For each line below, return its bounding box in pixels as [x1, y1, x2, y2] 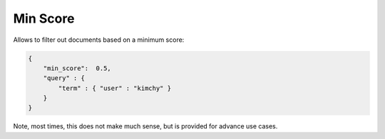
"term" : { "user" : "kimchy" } [58, 84, 171, 92]
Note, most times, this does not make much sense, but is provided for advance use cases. [13, 122, 278, 130]
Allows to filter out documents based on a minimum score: [13, 35, 185, 44]
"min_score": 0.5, [43, 64, 112, 72]
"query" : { [43, 74, 86, 82]
